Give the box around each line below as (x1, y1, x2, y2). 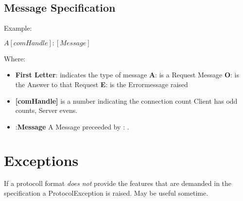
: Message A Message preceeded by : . (15, 121, 129, 131)
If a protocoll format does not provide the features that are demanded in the (4, 178, 232, 188)
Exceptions (4, 150, 79, 170)
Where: (4, 53, 25, 63)
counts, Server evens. (15, 105, 78, 115)
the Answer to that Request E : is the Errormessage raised (15, 79, 188, 89)
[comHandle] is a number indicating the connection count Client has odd (15, 95, 238, 106)
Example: (4, 23, 32, 33)
